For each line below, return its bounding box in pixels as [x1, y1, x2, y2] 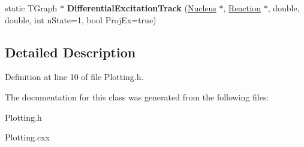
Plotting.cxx [5, 131, 50, 143]
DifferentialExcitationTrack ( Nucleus [67, 2, 216, 14]
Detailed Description [5, 42, 136, 61]
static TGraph [5, 2, 58, 14]
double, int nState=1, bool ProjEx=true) [5, 13, 156, 26]
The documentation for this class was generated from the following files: [5, 90, 269, 103]
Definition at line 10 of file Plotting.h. [5, 71, 144, 83]
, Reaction [223, 2, 261, 14]
